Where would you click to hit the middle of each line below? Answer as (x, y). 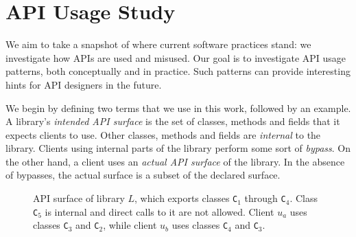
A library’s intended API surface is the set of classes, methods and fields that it (173, 121)
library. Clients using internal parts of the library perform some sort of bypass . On (178, 148)
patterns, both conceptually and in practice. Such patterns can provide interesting (178, 71)
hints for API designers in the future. (84, 84)
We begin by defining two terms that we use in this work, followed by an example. (178, 108)
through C (265, 198)
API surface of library (79, 198)
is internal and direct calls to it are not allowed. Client (159, 211)
